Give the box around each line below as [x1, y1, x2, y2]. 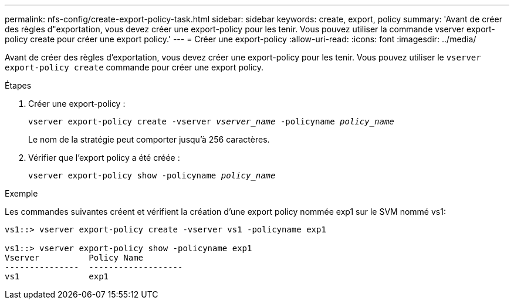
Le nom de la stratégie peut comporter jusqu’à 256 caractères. [28, 134, 270, 144]
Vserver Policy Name [5, 253, 144, 262]
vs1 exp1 [5, 272, 109, 281]
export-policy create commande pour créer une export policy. [5, 62, 264, 72]
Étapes [5, 80, 32, 90]
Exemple [5, 188, 38, 198]
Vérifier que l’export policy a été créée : [28, 153, 180, 163]
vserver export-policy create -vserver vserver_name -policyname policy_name [28, 117, 394, 126]
